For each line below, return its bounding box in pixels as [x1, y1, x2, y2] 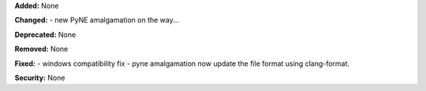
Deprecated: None [14, 30, 77, 39]
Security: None [14, 73, 65, 82]
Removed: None [14, 44, 69, 54]
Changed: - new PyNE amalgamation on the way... [14, 16, 179, 25]
